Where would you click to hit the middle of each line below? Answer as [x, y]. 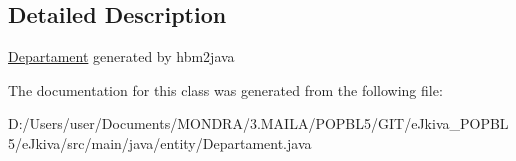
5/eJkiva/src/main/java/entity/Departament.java [160, 142]
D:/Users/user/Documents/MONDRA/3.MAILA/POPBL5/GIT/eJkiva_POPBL [258, 123]
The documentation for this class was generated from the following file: [225, 89]
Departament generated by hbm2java [121, 56]
